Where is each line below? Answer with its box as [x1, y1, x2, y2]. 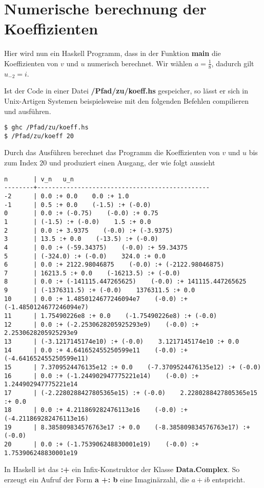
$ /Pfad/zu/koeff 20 [4, 132, 74, 140]
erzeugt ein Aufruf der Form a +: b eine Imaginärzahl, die [4, 474, 190, 484]
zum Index [4, 157, 37, 168]
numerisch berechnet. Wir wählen [87, 58, 192, 68]
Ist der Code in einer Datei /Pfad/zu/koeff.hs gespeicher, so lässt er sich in [4, 85, 249, 96]
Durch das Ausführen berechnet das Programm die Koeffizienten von [4, 147, 220, 158]
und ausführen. [4, 105, 51, 116]
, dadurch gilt [211, 58, 254, 68]
